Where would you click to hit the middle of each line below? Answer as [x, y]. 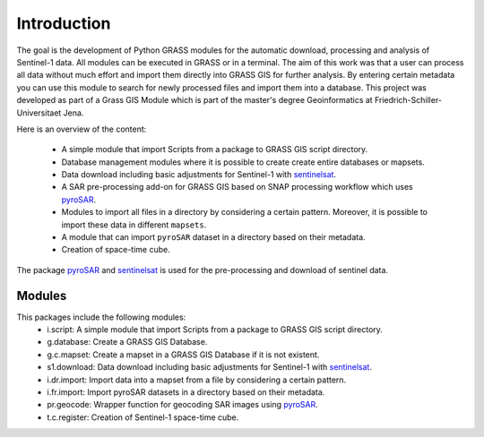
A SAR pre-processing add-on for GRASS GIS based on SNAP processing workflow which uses [237, 187]
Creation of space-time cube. [116, 250]
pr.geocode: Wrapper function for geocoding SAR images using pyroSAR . [182, 405]
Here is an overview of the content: [82, 129]
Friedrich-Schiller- [408, 100]
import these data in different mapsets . [134, 225]
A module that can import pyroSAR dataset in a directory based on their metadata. [214, 237]
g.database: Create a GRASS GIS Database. [127, 342]
